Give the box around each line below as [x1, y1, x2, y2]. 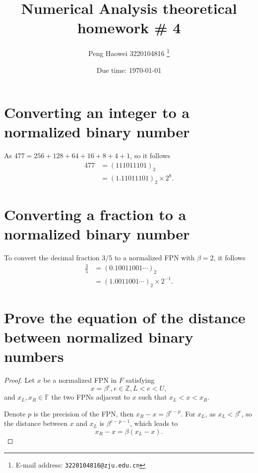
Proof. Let [4, 375, 35, 385]
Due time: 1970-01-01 [96, 64, 162, 75]
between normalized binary [4, 326, 193, 347]
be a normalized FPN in [43, 375, 117, 385]
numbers [4, 346, 64, 366]
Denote [4, 408, 26, 418]
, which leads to [130, 418, 178, 428]
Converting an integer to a [4, 102, 190, 122]
